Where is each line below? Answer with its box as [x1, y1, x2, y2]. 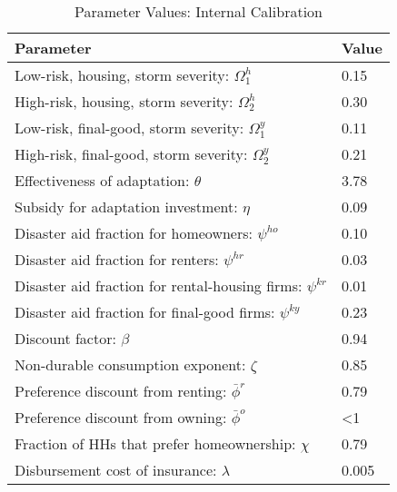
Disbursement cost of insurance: [15, 459, 217, 481]
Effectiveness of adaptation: [15, 170, 190, 192]
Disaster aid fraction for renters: [15, 249, 219, 271]
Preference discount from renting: [15, 380, 227, 402]
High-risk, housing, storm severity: [15, 91, 233, 112]
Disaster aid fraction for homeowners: [15, 222, 253, 244]
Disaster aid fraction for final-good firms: [15, 301, 275, 323]
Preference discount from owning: [15, 407, 227, 428]
